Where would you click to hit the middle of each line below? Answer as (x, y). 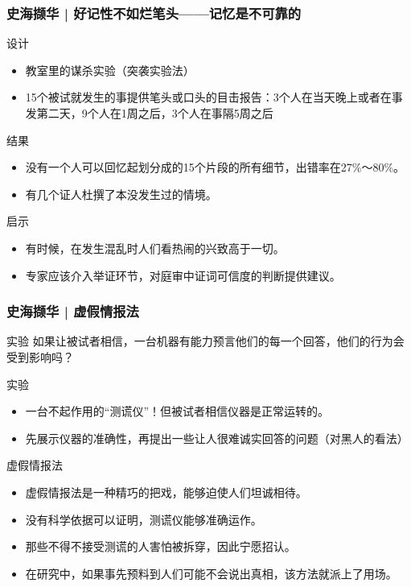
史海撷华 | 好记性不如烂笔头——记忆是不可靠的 (154, 12)
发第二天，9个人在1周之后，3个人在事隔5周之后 (149, 113)
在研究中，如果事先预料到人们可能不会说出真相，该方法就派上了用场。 (211, 573)
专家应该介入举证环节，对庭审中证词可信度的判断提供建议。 (183, 275)
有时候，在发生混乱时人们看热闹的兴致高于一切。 (155, 248)
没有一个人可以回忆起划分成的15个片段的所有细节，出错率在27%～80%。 (215, 167)
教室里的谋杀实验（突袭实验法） (110, 70)
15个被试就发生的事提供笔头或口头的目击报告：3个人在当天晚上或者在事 (214, 97)
